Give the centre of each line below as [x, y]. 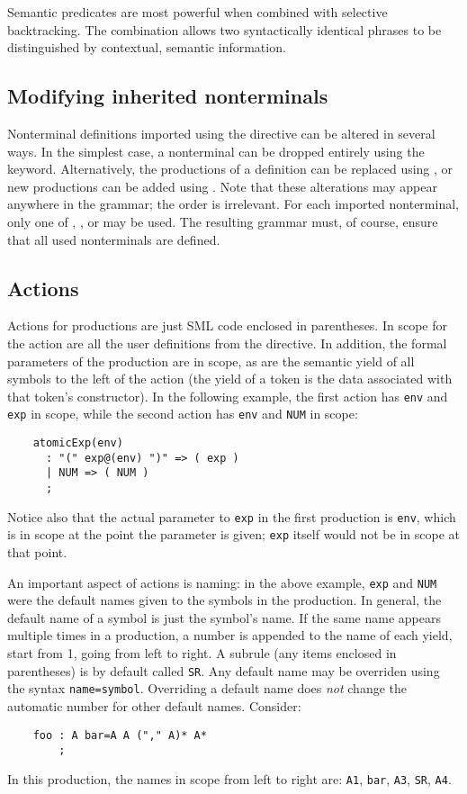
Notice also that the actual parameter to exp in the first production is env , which [232, 516]
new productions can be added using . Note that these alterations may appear [222, 186]
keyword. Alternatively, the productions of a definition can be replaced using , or [230, 169]
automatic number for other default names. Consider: [154, 705]
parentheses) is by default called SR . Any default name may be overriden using [224, 670]
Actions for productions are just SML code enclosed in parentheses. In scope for [227, 325]
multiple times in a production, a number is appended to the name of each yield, [230, 635]
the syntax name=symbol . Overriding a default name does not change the [207, 688]
